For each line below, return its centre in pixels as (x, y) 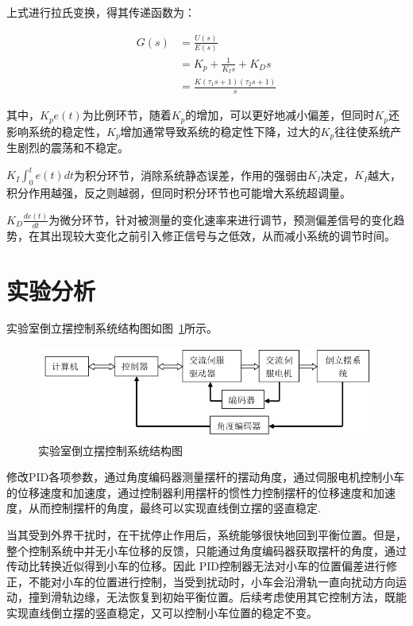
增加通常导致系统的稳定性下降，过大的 (220, 131)
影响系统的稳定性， (56, 131)
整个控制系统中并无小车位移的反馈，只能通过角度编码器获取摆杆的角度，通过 (206, 550)
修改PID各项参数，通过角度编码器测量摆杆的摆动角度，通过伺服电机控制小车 (206, 477)
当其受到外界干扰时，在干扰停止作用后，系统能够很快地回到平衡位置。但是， (206, 535)
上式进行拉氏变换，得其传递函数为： (101, 12)
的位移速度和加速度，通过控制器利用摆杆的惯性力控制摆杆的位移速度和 (190, 492)
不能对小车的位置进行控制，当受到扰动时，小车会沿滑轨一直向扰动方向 (212, 581)
